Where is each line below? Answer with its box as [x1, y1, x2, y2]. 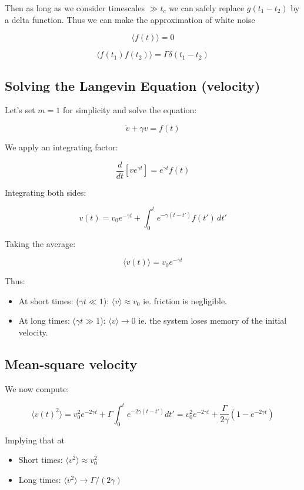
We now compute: [5, 382, 69, 394]
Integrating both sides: [5, 186, 86, 198]
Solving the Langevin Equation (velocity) [5, 76, 260, 94]
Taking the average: [5, 237, 76, 249]
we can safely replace [169, 2, 245, 14]
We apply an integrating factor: [5, 140, 118, 153]
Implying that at [5, 433, 65, 446]
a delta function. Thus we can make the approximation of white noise [5, 13, 255, 25]
